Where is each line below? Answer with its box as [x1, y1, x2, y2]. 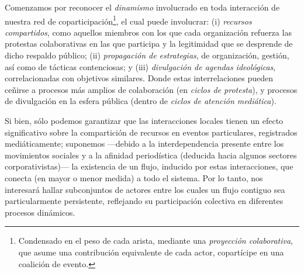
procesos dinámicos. [5, 206, 75, 218]
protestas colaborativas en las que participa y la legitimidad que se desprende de [5, 37, 293, 50]
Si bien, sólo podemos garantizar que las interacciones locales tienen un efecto [5, 115, 284, 126]
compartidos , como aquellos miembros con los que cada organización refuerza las [5, 26, 292, 38]
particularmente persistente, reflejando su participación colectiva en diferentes [5, 195, 284, 207]
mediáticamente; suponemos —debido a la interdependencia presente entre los [5, 137, 284, 150]
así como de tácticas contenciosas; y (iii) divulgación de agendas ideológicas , [5, 60, 276, 72]
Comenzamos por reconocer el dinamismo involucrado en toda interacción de [5, 1, 280, 13]
